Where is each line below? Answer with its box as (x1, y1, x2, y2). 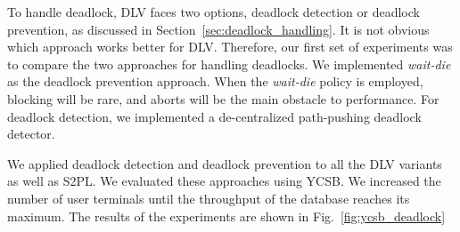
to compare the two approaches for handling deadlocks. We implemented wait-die (7, 54, 451, 73)
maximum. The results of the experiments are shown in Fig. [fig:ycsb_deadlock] (7, 206, 446, 225)
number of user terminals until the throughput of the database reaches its (7, 188, 410, 207)
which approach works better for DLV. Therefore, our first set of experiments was (7, 37, 453, 56)
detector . (7, 124, 55, 143)
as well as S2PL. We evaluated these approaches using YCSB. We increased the (7, 172, 441, 190)
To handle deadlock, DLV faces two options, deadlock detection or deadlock (7, 3, 420, 20)
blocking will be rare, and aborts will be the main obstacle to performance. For (7, 89, 439, 108)
